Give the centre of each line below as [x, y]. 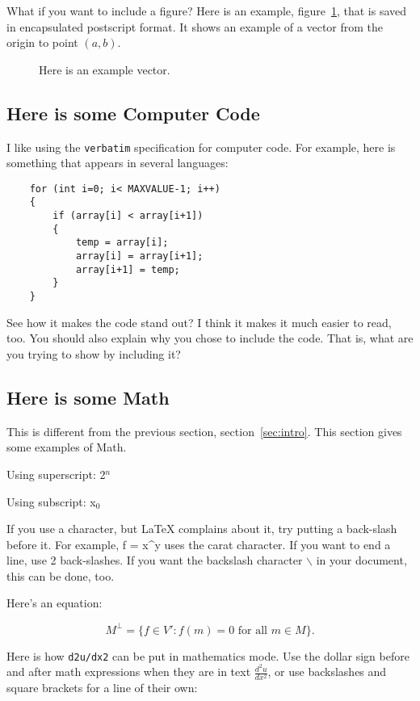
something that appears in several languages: [118, 163]
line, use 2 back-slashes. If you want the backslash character [155, 560]
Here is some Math [88, 397]
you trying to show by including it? [94, 353]
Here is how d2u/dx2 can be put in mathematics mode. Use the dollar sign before [208, 655]
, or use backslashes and [327, 672]
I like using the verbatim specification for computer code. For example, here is [201, 147]
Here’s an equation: [55, 603]
